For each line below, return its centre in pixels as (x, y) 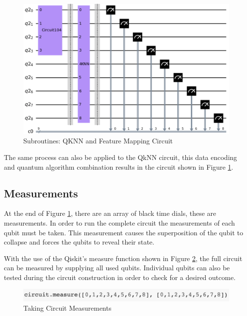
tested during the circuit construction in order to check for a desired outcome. (120, 277)
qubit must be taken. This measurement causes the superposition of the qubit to (123, 232)
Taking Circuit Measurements (67, 308)
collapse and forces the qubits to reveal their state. (79, 242)
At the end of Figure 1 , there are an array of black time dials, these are (110, 213)
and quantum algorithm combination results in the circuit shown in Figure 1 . (119, 167)
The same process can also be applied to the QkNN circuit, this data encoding (121, 157)
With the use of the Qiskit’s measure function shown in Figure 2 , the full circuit (123, 258)
